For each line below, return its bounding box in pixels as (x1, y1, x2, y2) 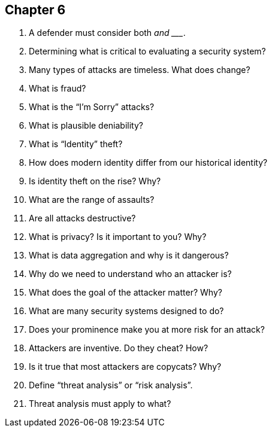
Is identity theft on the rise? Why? (29, 176, 161, 187)
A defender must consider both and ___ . (29, 28, 186, 38)
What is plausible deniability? (29, 120, 143, 131)
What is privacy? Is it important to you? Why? (29, 232, 207, 242)
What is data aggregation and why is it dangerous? (29, 250, 229, 261)
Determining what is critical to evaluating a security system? (29, 46, 266, 57)
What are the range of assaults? (29, 194, 155, 205)
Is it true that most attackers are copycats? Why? (29, 361, 222, 372)
